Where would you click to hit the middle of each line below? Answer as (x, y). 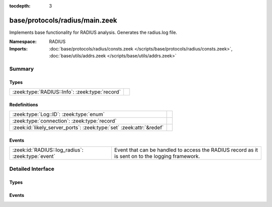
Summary (22, 69)
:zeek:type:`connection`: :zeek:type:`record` (64, 121)
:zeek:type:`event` (34, 157)
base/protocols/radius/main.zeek (63, 20)
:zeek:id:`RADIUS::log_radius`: (48, 150)
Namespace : (23, 42)
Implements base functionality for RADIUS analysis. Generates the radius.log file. (93, 32)
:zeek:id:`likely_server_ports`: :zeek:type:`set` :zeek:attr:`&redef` (88, 128)
